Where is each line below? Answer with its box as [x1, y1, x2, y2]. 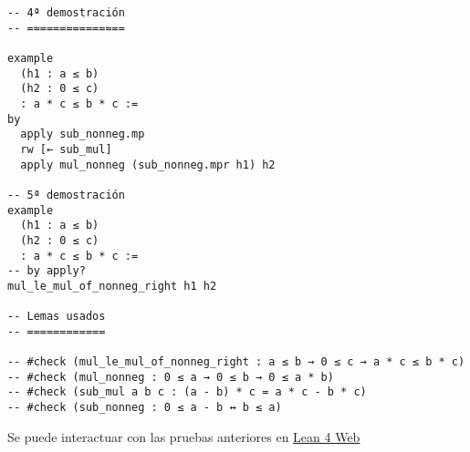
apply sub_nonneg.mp [20, 128, 145, 141]
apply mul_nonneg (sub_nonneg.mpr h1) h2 [20, 158, 276, 171]
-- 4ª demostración [7, 6, 125, 19]
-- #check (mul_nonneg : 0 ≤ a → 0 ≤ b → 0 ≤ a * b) [7, 370, 334, 384]
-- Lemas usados [7, 310, 106, 324]
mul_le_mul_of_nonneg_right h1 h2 [7, 279, 217, 293]
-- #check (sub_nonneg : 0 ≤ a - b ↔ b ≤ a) [7, 401, 282, 415]
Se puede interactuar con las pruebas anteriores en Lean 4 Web [7, 426, 360, 446]
